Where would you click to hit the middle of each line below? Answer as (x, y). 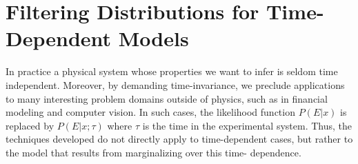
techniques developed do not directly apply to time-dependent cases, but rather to (179, 139)
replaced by (30, 125)
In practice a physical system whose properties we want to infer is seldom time (172, 71)
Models (153, 38)
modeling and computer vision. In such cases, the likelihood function (150, 112)
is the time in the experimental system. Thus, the (247, 125)
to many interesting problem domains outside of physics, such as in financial (167, 98)
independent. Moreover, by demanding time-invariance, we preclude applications (175, 84)
